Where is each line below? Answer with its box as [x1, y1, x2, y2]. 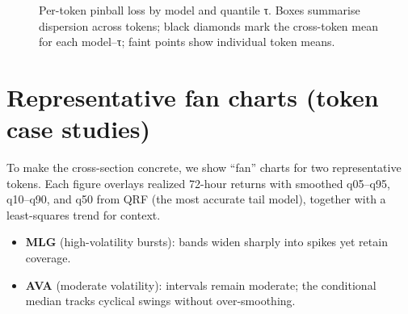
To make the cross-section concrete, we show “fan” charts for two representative [6, 159, 402, 176]
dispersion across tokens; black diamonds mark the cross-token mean [39, 17, 378, 34]
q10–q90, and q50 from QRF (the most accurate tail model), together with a [6, 190, 386, 207]
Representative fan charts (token [6, 80, 379, 113]
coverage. [25, 249, 71, 266]
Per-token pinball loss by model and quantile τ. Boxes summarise [39, 2, 360, 18]
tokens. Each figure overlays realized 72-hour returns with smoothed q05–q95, [6, 174, 390, 191]
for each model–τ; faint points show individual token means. [39, 33, 335, 50]
